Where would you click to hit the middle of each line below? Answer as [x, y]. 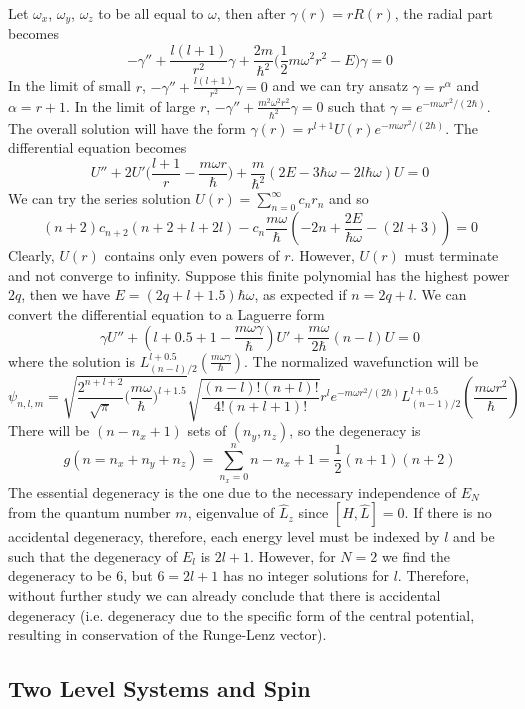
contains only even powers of [192, 255]
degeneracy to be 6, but [80, 575]
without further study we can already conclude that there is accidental [224, 594]
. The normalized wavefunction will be [361, 360]
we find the [415, 555]
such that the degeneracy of [93, 555]
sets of [207, 430]
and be [473, 536]
